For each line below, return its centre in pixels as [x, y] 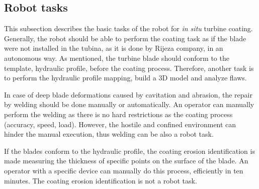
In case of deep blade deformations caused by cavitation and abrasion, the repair [128, 94]
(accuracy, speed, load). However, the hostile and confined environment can [120, 124]
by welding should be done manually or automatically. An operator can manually [129, 104]
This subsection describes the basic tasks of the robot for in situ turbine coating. [128, 28]
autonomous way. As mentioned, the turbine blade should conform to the [117, 58]
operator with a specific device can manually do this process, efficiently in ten [124, 170]
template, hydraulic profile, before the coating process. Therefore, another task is [129, 68]
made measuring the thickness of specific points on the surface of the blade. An [126, 161]
